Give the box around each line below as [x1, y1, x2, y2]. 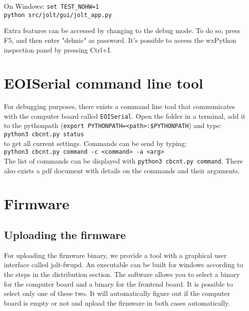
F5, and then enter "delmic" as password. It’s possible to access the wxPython [4, 35, 236, 45]
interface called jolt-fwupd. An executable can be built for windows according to [4, 259, 243, 270]
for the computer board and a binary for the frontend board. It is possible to [4, 278, 233, 289]
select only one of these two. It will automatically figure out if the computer [4, 288, 230, 298]
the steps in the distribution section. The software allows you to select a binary [4, 269, 240, 279]
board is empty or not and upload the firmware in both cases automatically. [4, 297, 230, 308]
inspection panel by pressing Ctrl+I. [4, 44, 112, 55]
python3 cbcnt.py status [4, 131, 84, 138]
